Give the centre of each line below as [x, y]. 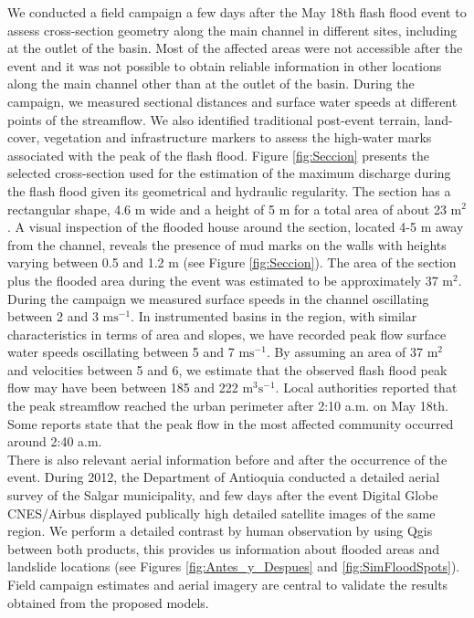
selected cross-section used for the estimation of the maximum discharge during [229, 173]
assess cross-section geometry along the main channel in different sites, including [232, 30]
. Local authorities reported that [366, 388]
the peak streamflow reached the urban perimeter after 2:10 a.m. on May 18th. [228, 406]
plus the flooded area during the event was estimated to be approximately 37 [223, 280]
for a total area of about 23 [370, 209]
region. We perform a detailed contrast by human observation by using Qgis [220, 531]
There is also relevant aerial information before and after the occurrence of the [227, 459]
